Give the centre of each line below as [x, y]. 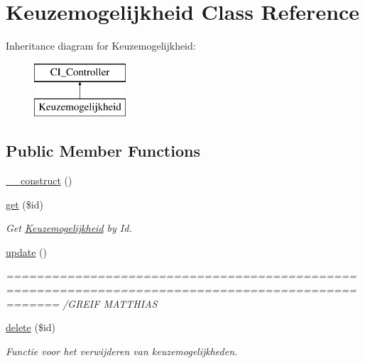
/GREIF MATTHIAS [110, 303]
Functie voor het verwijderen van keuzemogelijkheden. [122, 351]
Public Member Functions [103, 151]
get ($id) [24, 204]
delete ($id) [31, 327]
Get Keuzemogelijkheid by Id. [69, 228]
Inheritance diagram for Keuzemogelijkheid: [101, 46]
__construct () [39, 180]
